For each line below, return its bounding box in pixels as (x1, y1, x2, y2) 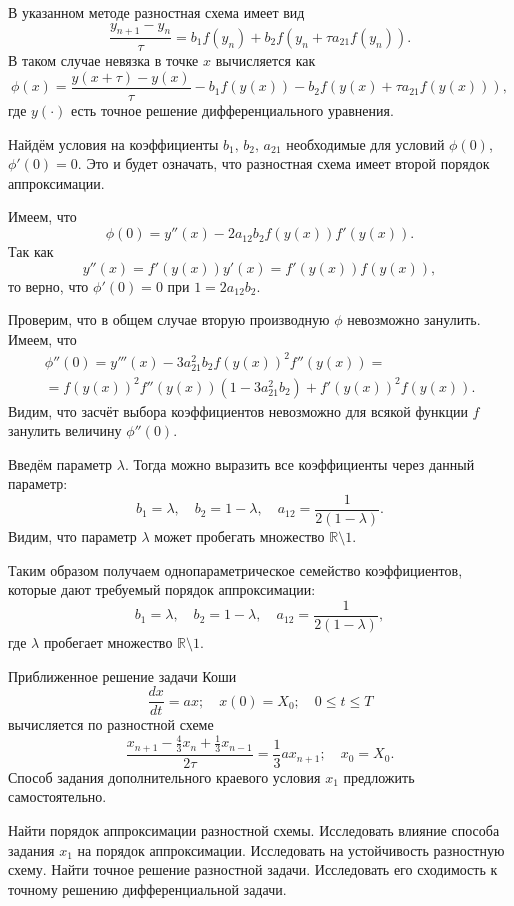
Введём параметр (8, 453, 113, 474)
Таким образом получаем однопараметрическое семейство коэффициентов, (8, 559, 463, 580)
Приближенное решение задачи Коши (8, 665, 237, 686)
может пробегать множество (154, 526, 325, 547)
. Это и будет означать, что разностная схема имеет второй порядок (77, 153, 490, 174)
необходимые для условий (286, 133, 445, 154)
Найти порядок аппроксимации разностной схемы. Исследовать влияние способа (8, 819, 500, 840)
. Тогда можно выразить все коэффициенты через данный (124, 453, 475, 474)
